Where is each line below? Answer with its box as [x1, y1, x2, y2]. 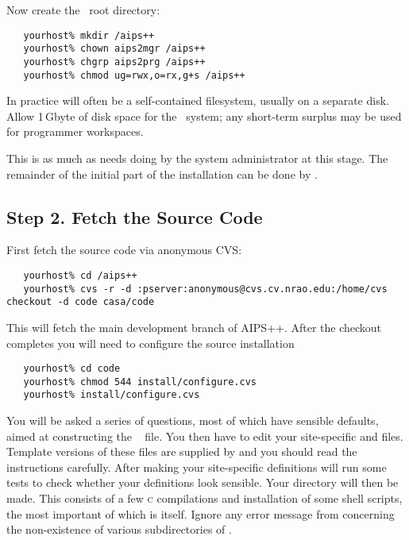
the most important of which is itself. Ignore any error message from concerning [6, 505, 395, 522]
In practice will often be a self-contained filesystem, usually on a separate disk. [6, 92, 389, 109]
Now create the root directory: [6, 2, 160, 17]
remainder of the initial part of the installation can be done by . [6, 165, 318, 182]
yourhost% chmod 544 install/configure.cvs [23, 376, 257, 388]
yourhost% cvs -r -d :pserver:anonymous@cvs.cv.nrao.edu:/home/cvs [23, 283, 388, 295]
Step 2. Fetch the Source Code [6, 204, 263, 229]
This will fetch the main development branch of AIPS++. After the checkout [6, 318, 382, 335]
